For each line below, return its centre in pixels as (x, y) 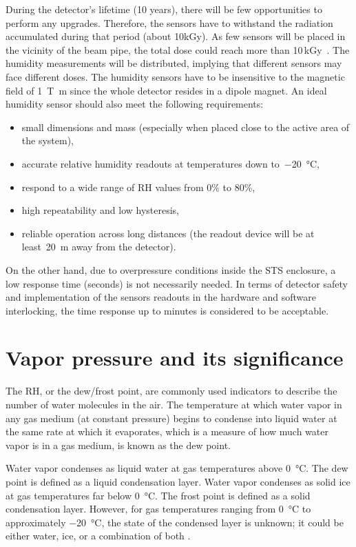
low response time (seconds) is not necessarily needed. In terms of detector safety (177, 283)
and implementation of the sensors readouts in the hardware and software (161, 297)
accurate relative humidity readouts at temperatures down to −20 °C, (171, 163)
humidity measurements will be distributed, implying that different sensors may (174, 63)
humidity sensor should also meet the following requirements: (135, 104)
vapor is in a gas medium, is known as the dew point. (118, 445)
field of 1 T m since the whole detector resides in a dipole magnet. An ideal (166, 90)
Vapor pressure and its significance (175, 358)
